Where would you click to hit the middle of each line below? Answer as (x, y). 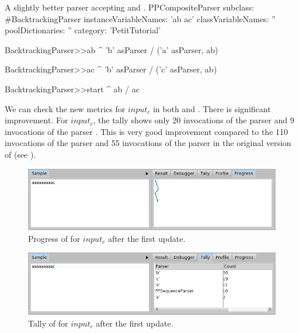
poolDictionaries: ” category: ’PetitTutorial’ (83, 30)
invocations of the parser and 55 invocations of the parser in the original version (148, 143)
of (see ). (20, 154)
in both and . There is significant (212, 108)
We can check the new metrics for (65, 108)
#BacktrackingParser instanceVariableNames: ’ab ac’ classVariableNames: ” (140, 18)
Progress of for (54, 238)
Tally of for (48, 323)
